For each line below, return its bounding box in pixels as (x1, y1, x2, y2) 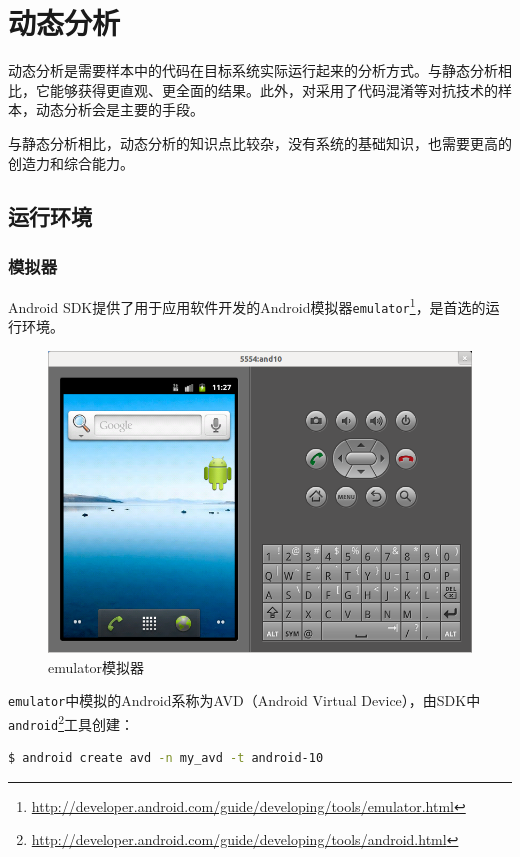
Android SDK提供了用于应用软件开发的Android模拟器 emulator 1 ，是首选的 (8, 294, 486, 317)
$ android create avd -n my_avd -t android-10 (8, 751, 324, 766)
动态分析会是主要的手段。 (35, 99, 204, 120)
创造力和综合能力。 (8, 152, 134, 173)
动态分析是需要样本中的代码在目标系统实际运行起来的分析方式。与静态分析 (8, 60, 498, 81)
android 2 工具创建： (8, 710, 134, 734)
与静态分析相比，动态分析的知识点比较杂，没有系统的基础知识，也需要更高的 (8, 132, 512, 153)
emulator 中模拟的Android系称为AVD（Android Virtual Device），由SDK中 (8, 690, 481, 711)
